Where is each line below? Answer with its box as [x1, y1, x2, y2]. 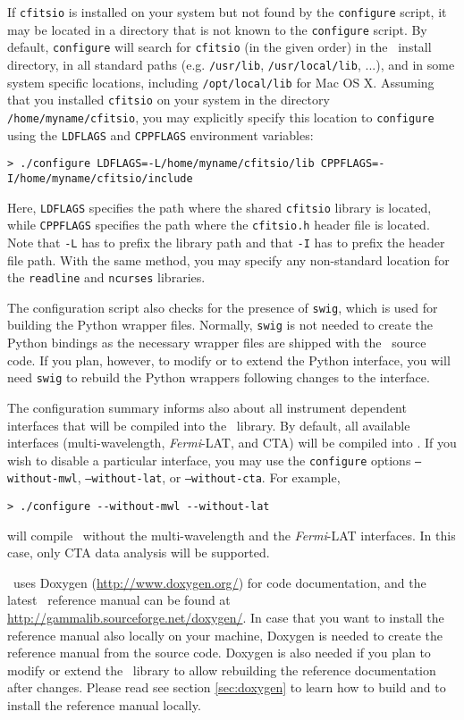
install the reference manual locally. [7, 696, 201, 715]
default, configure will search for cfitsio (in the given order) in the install [7, 38, 432, 56]
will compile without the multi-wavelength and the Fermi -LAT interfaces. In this [7, 525, 456, 544]
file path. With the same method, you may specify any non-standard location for [7, 250, 450, 269]
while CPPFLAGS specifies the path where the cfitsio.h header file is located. [7, 215, 430, 234]
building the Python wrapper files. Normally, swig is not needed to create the [7, 315, 434, 334]
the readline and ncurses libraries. [7, 268, 206, 287]
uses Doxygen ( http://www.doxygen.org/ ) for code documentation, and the [13, 573, 426, 591]
